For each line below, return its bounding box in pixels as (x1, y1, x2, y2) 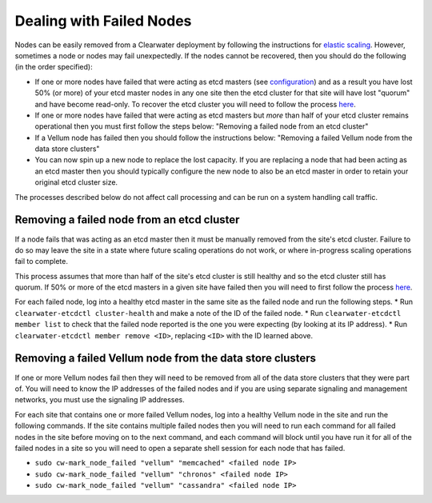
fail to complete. (14, 257, 68, 266)
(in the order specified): (14, 62, 93, 72)
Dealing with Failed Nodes (14, 12, 192, 30)
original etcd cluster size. (34, 178, 118, 187)
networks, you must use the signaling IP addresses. (14, 395, 186, 405)
